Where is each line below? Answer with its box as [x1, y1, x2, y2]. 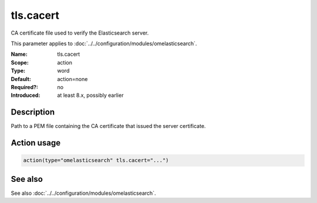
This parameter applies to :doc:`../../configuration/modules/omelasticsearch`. [11, 40, 197, 47]
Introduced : [11, 92, 41, 99]
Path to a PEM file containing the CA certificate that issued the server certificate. [11, 123, 206, 130]
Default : [11, 75, 32, 82]
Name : [11, 50, 28, 58]
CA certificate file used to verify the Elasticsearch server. [11, 29, 149, 36]
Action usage [11, 138, 61, 148]
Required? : [11, 83, 38, 90]
